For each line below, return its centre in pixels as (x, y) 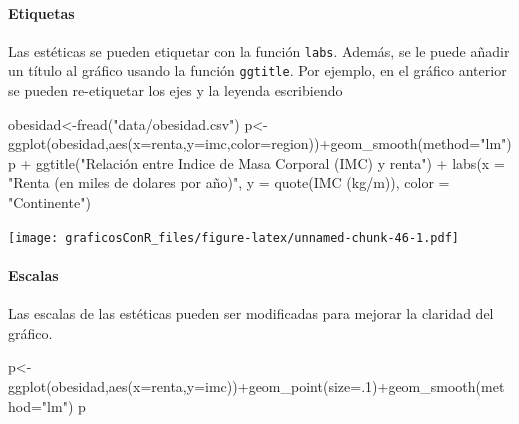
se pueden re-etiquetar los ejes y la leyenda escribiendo (175, 90)
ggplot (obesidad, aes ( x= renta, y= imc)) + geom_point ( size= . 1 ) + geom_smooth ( (245, 385)
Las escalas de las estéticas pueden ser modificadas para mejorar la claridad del (251, 313)
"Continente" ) (49, 202)
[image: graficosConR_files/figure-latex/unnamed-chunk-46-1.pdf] (234, 237)
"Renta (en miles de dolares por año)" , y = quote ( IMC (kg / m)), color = (229, 182)
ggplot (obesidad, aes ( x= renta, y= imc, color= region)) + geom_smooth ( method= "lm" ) (260, 143)
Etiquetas (41, 12)
